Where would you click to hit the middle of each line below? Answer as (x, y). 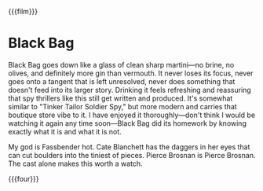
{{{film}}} (23, 11)
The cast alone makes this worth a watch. (75, 163)
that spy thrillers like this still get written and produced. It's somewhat (121, 98)
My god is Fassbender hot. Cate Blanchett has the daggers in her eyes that (129, 147)
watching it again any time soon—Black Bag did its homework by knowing (128, 123)
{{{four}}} (24, 178)
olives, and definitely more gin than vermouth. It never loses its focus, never (131, 73)
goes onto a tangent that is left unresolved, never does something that (122, 81)
